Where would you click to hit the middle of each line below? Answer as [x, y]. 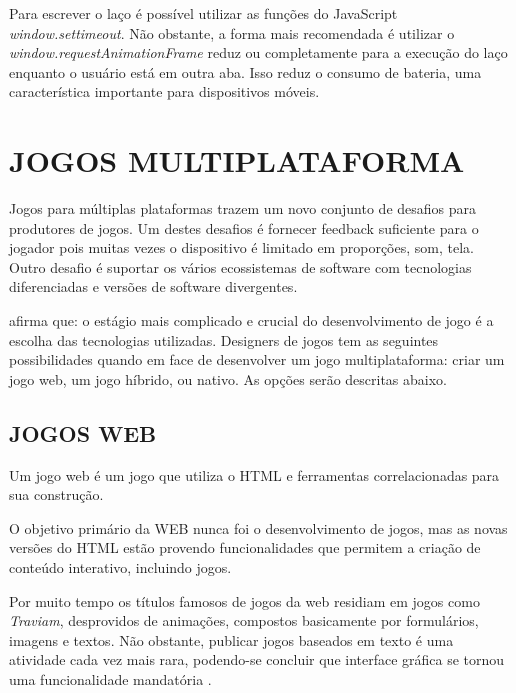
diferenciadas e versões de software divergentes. [153, 286]
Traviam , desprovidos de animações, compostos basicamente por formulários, [244, 620]
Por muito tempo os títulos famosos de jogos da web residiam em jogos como [244, 600]
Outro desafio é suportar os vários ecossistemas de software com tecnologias [240, 266]
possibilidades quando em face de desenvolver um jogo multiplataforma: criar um [257, 359]
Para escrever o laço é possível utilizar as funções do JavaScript [203, 13]
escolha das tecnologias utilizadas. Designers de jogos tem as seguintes [224, 339]
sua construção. [56, 494]
